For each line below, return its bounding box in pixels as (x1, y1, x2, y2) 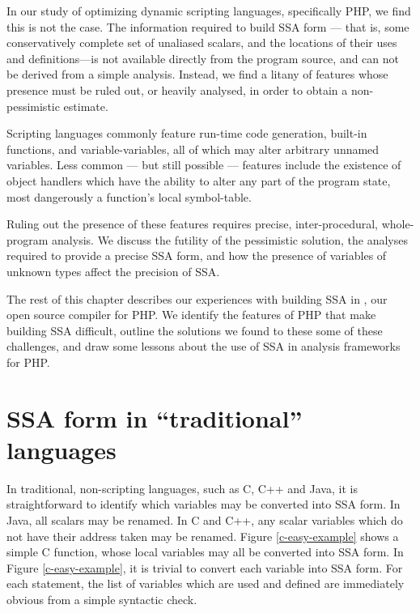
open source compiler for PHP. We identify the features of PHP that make (6, 306, 376, 323)
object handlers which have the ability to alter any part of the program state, (6, 172, 391, 189)
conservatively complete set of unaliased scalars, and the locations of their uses (6, 34, 397, 51)
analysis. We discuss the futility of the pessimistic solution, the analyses (52, 231, 408, 248)
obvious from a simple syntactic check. (6, 590, 197, 607)
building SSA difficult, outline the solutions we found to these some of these (6, 321, 383, 338)
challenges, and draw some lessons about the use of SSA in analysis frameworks (6, 338, 401, 355)
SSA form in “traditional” (6, 401, 303, 434)
